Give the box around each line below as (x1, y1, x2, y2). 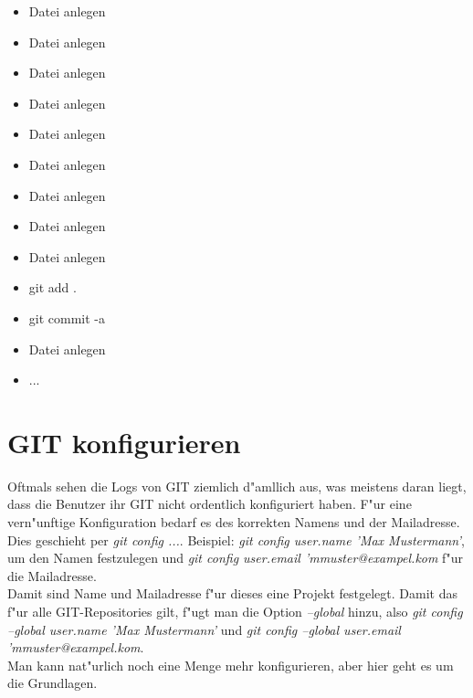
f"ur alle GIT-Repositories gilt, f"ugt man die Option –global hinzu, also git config (7, 602, 463, 620)
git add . (28, 278, 77, 297)
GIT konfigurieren (7, 423, 241, 460)
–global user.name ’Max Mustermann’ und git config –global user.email (7, 619, 401, 639)
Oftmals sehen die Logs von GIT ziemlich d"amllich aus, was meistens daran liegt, (7, 476, 467, 495)
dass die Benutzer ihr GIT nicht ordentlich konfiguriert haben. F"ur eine (7, 494, 412, 513)
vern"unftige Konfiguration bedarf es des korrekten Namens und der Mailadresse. (7, 513, 460, 532)
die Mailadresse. (7, 566, 97, 585)
